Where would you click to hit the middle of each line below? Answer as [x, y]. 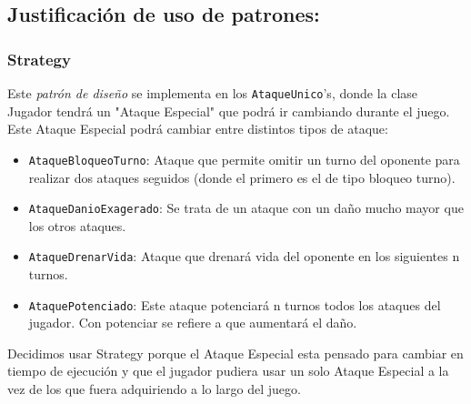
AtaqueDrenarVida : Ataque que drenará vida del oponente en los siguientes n [244, 256]
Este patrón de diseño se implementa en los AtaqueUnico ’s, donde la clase [213, 93]
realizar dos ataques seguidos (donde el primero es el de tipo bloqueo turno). [242, 177]
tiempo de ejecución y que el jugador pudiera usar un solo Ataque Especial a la [228, 371]
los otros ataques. [77, 225]
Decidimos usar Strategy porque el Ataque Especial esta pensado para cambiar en [235, 353]
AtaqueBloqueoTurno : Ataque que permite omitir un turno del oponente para [244, 159]
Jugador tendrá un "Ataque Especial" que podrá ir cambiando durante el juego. [229, 111]
